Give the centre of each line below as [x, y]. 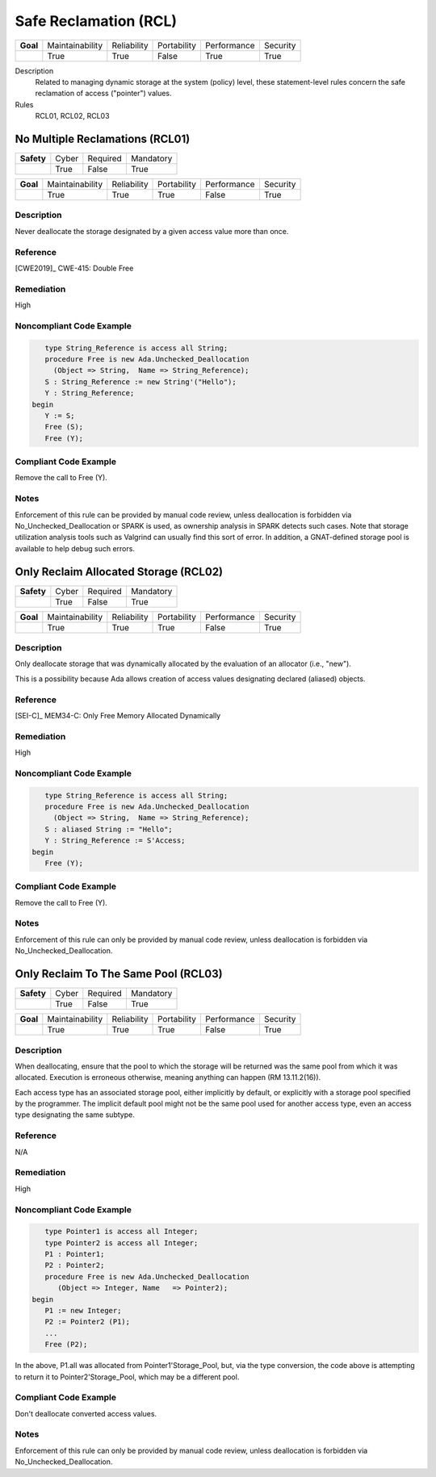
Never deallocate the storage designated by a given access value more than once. [152, 231]
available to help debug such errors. [75, 548]
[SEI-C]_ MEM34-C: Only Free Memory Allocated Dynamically [118, 715]
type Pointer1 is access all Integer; [122, 1232]
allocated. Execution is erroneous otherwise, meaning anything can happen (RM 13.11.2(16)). [168, 1077]
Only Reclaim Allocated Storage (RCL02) [119, 572]
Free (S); [64, 427]
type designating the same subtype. [75, 1115]
